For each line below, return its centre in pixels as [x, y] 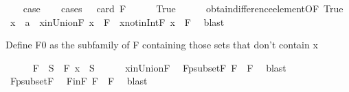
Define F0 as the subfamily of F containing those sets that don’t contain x [162, 45]
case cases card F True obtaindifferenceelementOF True [183, 8]
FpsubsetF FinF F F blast [79, 81]
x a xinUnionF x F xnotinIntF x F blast [117, 21]
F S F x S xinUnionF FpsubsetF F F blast [159, 67]
